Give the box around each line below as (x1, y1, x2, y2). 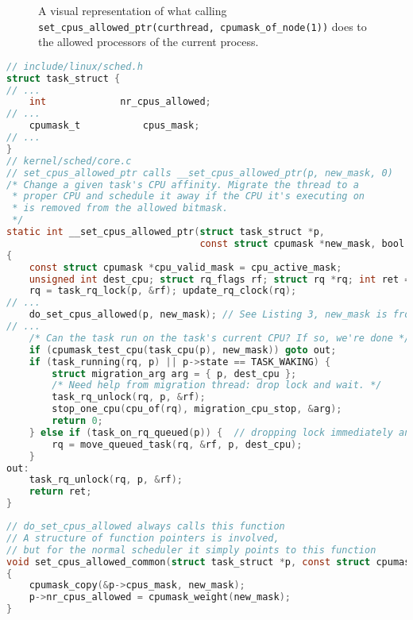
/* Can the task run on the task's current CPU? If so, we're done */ (29, 332, 411, 344)
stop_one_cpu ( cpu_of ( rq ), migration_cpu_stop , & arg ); (52, 403, 342, 415)
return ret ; (29, 486, 92, 498)
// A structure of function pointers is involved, (6, 532, 280, 544)
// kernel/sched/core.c (6, 155, 132, 167)
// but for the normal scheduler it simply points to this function (6, 544, 376, 556)
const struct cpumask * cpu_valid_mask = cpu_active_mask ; (29, 261, 342, 273)
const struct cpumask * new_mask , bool (199, 237, 405, 249)
